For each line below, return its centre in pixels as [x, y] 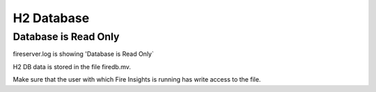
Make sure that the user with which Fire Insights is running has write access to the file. [137, 80]
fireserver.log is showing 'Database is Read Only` [84, 54]
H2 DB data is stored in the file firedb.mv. [72, 66]
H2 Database [51, 18]
